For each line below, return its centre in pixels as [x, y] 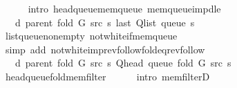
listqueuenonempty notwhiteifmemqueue [91, 36]
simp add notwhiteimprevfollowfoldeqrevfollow [105, 49]
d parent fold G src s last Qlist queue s [105, 22]
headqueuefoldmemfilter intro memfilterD [107, 76]
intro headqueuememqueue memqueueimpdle [124, 8]
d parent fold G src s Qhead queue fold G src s [123, 63]
